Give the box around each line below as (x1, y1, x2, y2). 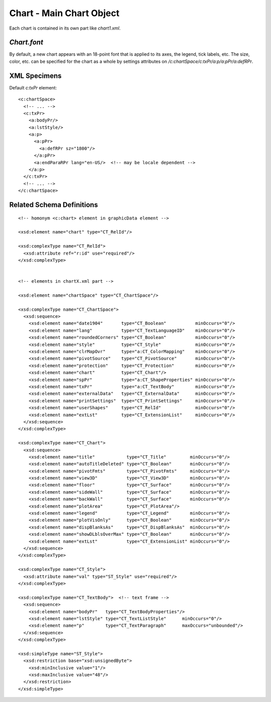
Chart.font (9, 38, 44, 47)
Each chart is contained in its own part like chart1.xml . (9, 25, 121, 31)
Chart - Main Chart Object (9, 8, 120, 19)
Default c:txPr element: (9, 84, 57, 90)
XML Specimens (9, 71, 62, 80)
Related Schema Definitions (9, 201, 98, 209)
